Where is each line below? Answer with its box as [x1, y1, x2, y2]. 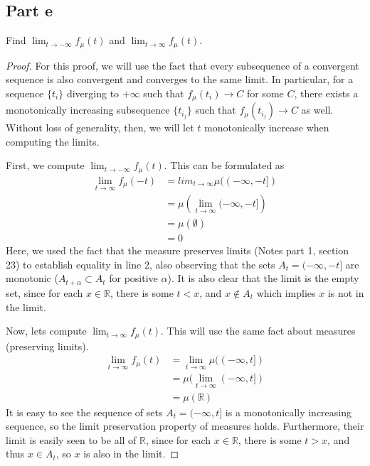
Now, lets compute [6, 323, 87, 338]
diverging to [66, 85, 120, 100]
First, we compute [6, 158, 85, 173]
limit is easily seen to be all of [6, 432, 137, 447]
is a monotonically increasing [225, 404, 352, 419]
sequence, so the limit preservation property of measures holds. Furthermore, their [6, 418, 364, 433]
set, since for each [6, 285, 83, 300]
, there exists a [294, 85, 359, 100]
